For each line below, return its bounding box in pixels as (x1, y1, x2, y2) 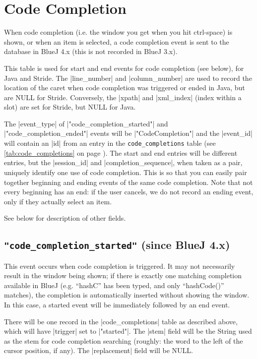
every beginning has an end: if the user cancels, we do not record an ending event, (4, 186, 254, 197)
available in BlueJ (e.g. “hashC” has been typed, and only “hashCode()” (4, 280, 224, 290)
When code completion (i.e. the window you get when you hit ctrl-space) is (4, 27, 233, 37)
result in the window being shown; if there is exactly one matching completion (4, 270, 242, 281)
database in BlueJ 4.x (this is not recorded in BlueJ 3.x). (4, 46, 178, 57)
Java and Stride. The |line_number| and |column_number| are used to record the (4, 72, 252, 83)
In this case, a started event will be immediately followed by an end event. (4, 299, 230, 310)
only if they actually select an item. (4, 196, 112, 206)
